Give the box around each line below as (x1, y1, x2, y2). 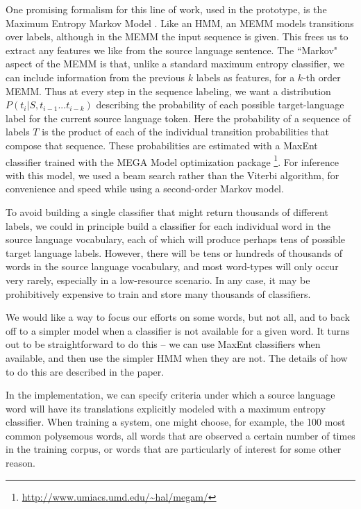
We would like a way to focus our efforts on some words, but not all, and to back (6, 310, 350, 324)
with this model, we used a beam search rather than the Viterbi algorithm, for (6, 167, 339, 182)
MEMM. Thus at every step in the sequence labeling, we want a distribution (6, 83, 331, 98)
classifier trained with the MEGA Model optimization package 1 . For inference (6, 152, 339, 169)
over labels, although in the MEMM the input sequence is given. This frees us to (6, 29, 349, 44)
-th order (303, 69, 341, 84)
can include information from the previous (6, 69, 185, 84)
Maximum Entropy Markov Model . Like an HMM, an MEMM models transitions (6, 15, 354, 30)
